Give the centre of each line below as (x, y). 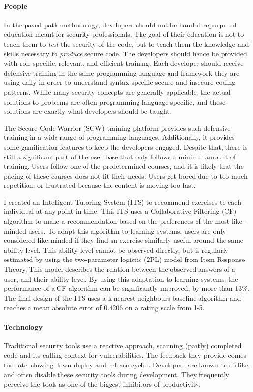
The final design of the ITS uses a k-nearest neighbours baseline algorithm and (123, 298)
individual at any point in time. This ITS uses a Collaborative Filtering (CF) (120, 211)
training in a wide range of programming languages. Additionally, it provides (119, 137)
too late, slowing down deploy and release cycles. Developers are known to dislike (126, 365)
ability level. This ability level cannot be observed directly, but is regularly (116, 249)
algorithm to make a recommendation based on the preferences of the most (117, 221)
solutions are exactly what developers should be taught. (88, 111)
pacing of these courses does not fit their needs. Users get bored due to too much (126, 175)
